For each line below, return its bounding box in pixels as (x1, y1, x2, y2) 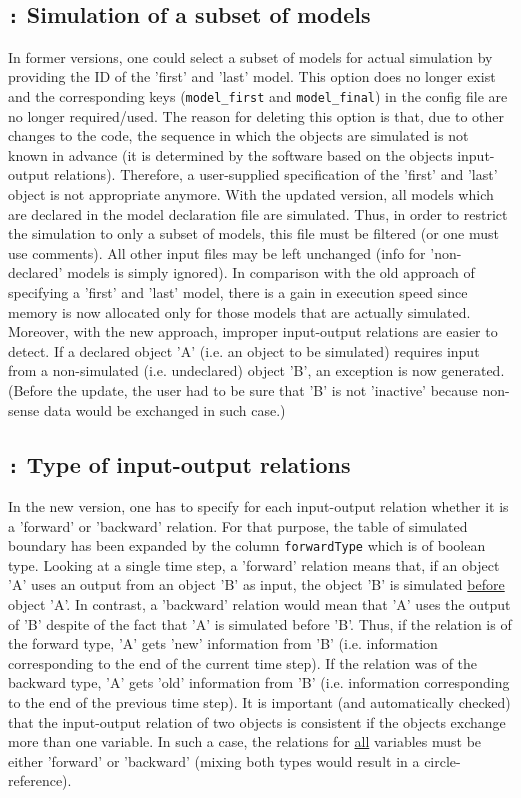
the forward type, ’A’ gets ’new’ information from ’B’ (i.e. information (8, 633, 438, 654)
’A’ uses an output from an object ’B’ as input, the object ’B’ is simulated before (8, 574, 505, 595)
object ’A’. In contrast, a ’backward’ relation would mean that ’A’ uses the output (8, 593, 511, 614)
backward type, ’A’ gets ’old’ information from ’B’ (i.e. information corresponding (8, 672, 510, 693)
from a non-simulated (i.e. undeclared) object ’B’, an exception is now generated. (8, 360, 505, 381)
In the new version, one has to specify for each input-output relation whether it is (8, 495, 509, 516)
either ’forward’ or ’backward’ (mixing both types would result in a (8, 750, 420, 771)
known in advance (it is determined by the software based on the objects (8, 144, 453, 165)
